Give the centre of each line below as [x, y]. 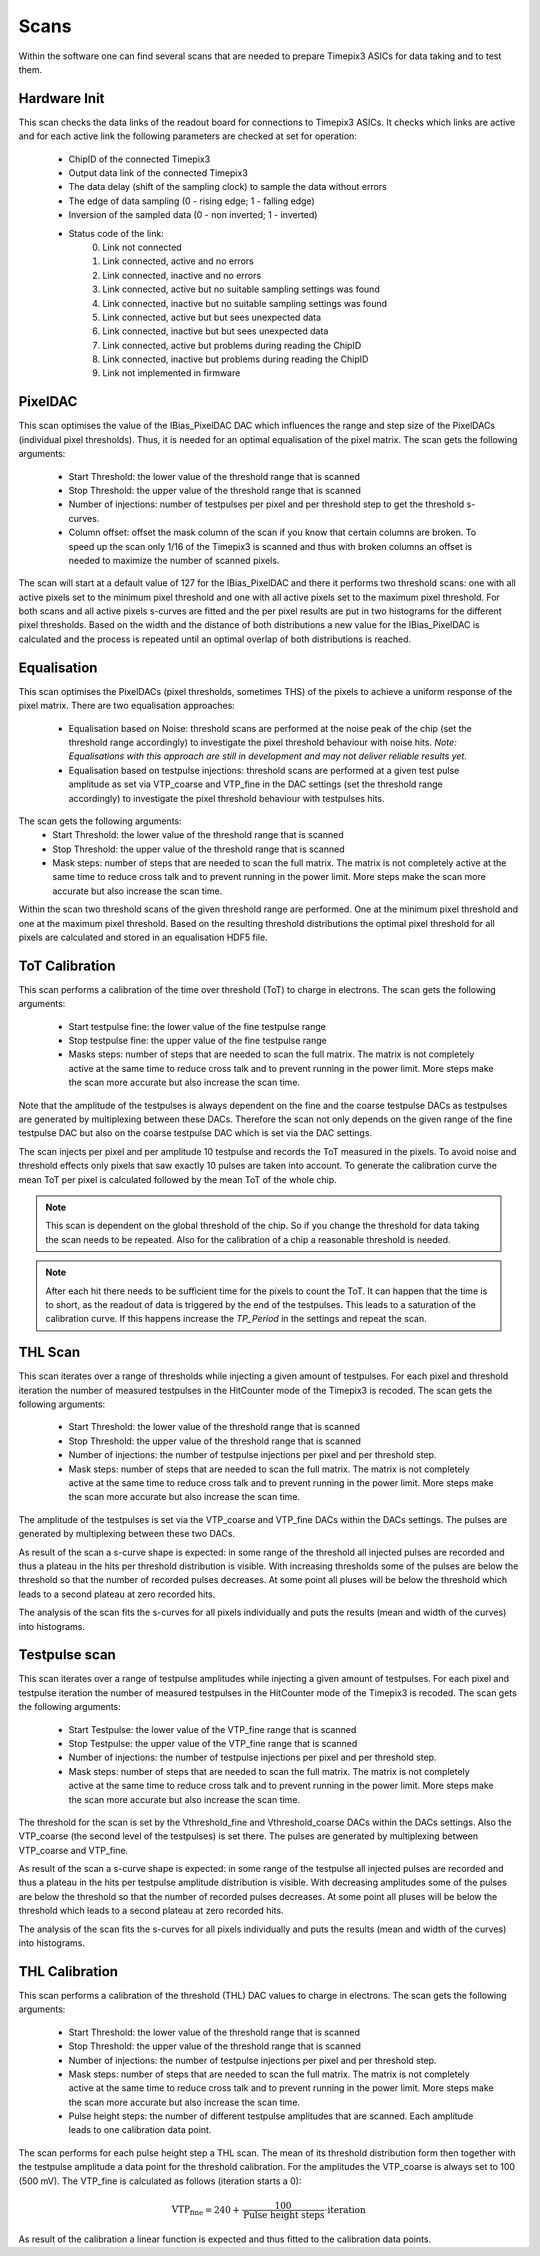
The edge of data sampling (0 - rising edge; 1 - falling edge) [191, 201]
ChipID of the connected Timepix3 [139, 159]
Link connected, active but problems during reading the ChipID [232, 345]
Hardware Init [61, 98]
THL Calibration [68, 1971]
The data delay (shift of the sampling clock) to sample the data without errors [227, 187]
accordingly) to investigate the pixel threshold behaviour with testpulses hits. [226, 798]
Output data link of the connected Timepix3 [158, 173]
